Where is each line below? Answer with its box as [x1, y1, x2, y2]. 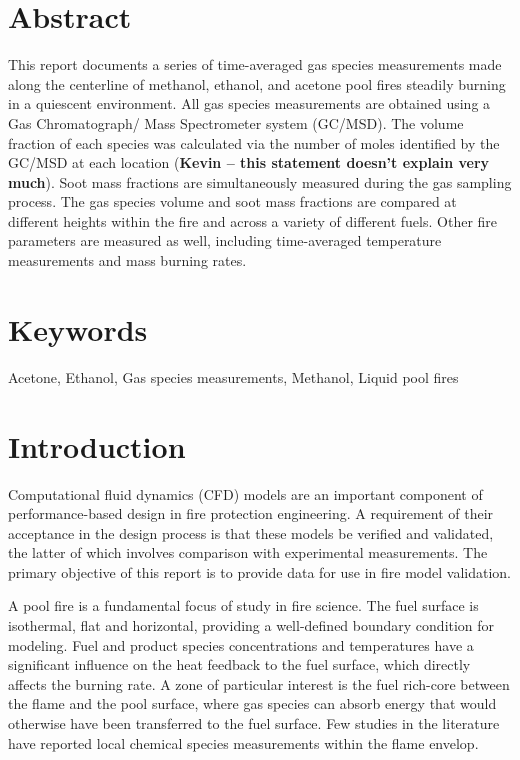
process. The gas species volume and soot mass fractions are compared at [8, 191, 457, 212]
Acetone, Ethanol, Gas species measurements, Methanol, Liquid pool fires [8, 366, 459, 387]
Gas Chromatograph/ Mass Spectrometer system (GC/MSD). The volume [8, 112, 464, 133]
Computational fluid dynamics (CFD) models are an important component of [8, 483, 483, 504]
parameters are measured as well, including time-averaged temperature [8, 230, 442, 251]
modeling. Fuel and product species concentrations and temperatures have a [8, 634, 474, 655]
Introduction [8, 425, 186, 466]
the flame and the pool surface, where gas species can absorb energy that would [8, 693, 497, 714]
